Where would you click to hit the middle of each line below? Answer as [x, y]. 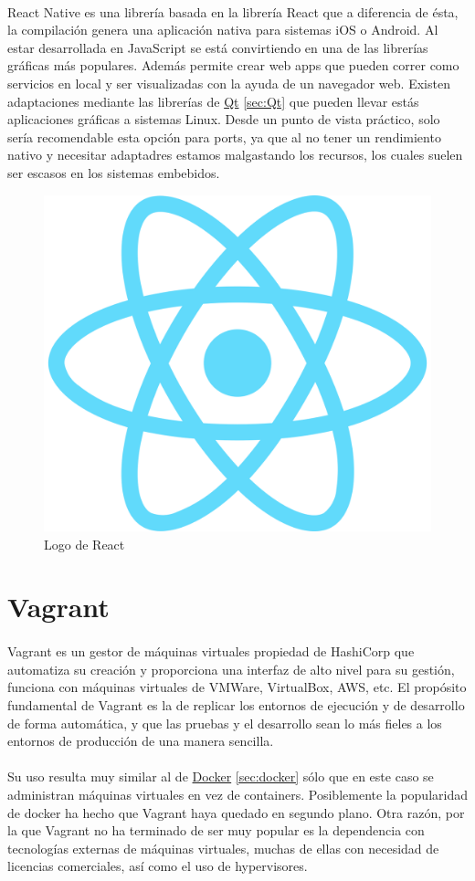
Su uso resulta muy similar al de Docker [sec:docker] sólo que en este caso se [221, 776]
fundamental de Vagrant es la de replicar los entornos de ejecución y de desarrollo [236, 704]
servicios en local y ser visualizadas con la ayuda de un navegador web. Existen [229, 83]
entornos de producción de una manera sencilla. [141, 741]
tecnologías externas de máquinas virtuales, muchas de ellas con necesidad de [223, 848]
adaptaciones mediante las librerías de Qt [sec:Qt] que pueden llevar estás [213, 101]
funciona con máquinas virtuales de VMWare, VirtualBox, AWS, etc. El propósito [237, 687]
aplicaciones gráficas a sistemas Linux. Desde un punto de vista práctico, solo [224, 119]
